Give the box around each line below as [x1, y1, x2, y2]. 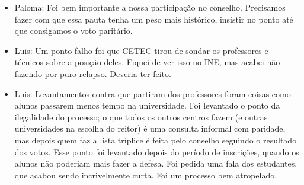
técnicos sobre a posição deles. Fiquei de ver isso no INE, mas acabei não [14, 56, 280, 68]
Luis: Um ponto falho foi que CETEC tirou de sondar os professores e [14, 44, 268, 56]
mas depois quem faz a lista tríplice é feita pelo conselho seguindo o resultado [14, 133, 297, 146]
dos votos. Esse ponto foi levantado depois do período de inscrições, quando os [14, 145, 299, 158]
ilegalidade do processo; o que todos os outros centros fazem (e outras [14, 110, 268, 123]
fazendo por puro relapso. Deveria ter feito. [14, 67, 171, 79]
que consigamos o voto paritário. [14, 24, 133, 37]
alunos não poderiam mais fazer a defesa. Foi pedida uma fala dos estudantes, [14, 157, 297, 170]
